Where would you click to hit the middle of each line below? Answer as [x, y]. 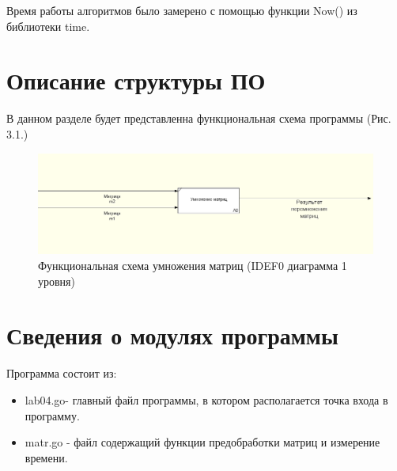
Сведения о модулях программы [172, 335]
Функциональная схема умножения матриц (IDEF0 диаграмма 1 [193, 266]
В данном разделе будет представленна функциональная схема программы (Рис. [199, 118]
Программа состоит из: [62, 373]
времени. [46, 457]
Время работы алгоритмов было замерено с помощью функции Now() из [182, 10]
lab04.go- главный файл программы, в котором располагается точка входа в [206, 399]
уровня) [57, 281]
